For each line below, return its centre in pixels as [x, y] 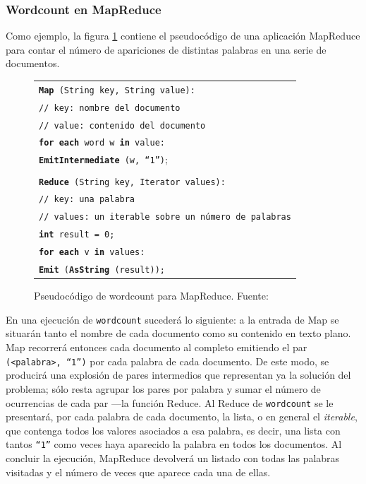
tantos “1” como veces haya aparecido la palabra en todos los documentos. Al [174, 444]
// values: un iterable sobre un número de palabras [165, 217]
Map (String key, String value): [117, 90]
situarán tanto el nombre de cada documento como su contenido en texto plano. [178, 333]
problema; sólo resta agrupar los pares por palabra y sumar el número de [163, 388]
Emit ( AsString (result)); [102, 270]
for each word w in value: [102, 143]
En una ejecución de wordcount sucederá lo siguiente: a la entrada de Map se [172, 319]
